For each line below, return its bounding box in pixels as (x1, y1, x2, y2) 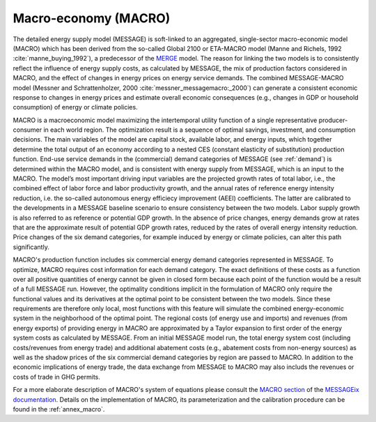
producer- (318, 116, 348, 124)
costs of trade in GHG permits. (13, 372, 101, 381)
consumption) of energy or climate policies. (13, 103, 139, 112)
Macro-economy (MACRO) (13, 10, 171, 26)
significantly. (13, 243, 50, 251)
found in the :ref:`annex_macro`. (13, 405, 105, 413)
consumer (13, 126, 42, 134)
